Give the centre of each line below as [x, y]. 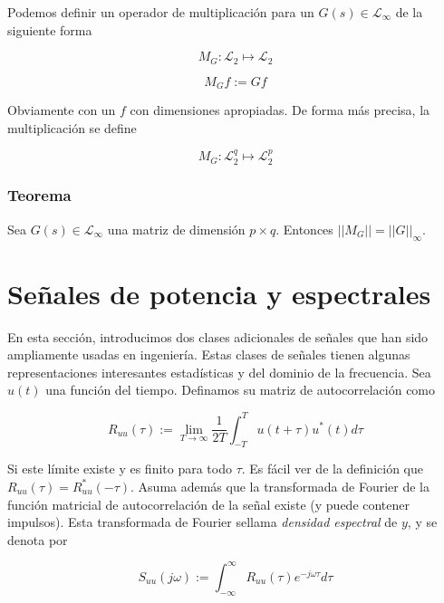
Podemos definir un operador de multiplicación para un [161, 12]
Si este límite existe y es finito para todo [120, 469]
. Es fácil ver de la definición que [332, 469]
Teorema [39, 195]
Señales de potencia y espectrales [219, 293]
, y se [422, 522]
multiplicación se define [72, 127]
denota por [38, 539]
